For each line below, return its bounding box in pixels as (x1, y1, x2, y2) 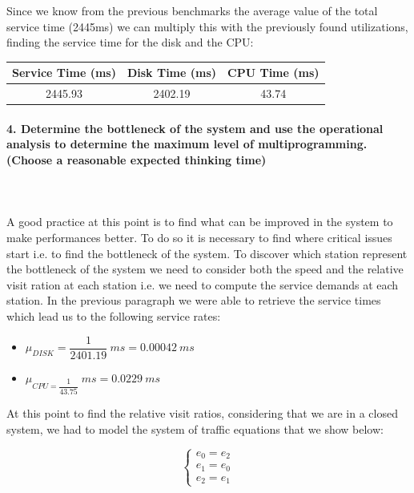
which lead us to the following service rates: (6, 307, 221, 324)
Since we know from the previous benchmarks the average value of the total (6, 2, 378, 18)
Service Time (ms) (12, 64, 116, 81)
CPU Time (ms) (227, 64, 320, 81)
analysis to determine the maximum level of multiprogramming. (6, 135, 368, 152)
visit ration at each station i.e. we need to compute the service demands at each (6, 276, 399, 293)
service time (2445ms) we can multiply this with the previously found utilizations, (6, 18, 408, 34)
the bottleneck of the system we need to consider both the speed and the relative (6, 261, 404, 277)
